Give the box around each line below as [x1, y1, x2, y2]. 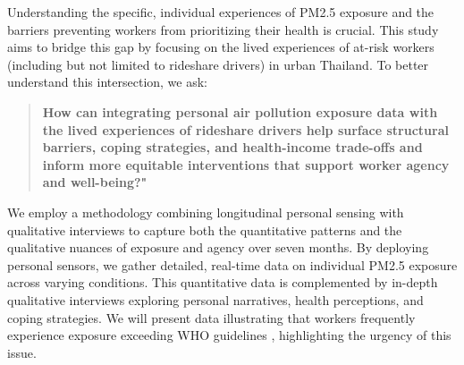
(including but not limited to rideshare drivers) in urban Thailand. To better [7, 55, 429, 73]
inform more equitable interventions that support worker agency [42, 155, 450, 174]
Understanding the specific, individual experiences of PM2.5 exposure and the [7, 3, 434, 21]
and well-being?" [42, 173, 148, 191]
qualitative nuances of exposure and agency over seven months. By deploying [7, 238, 429, 257]
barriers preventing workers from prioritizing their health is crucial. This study [7, 20, 439, 38]
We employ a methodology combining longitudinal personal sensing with [7, 202, 404, 221]
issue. [7, 343, 37, 361]
